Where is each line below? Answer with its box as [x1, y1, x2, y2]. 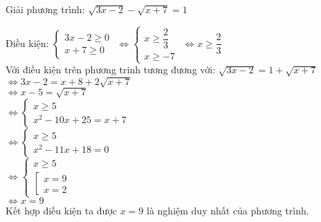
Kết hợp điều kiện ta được [6, 203, 118, 218]
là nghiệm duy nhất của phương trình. [147, 203, 309, 218]
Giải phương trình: [6, 2, 85, 16]
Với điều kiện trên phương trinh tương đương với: [6, 62, 216, 77]
